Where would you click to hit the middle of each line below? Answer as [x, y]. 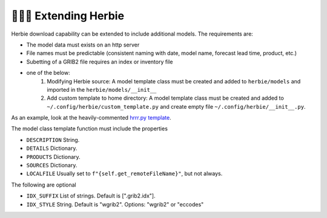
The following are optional [44, 185]
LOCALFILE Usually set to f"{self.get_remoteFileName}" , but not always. [124, 174]
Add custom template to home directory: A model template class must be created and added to [165, 98]
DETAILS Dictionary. [52, 149]
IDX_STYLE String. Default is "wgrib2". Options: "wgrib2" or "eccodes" [115, 204]
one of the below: [48, 73]
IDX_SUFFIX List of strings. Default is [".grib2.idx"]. [91, 196]
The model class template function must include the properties [89, 129]
